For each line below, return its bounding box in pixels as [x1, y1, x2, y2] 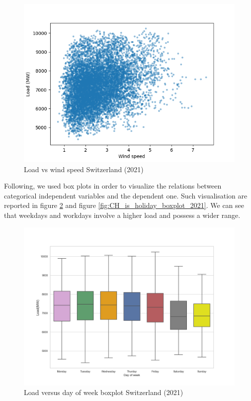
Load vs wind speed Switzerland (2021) [24, 164, 144, 174]
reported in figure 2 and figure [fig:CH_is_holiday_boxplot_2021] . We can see [4, 200, 244, 210]
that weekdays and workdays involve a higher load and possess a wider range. [4, 209, 241, 220]
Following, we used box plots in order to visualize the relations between [4, 181, 222, 191]
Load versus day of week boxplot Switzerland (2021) [24, 387, 183, 398]
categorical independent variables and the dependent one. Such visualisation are [4, 190, 248, 200]
